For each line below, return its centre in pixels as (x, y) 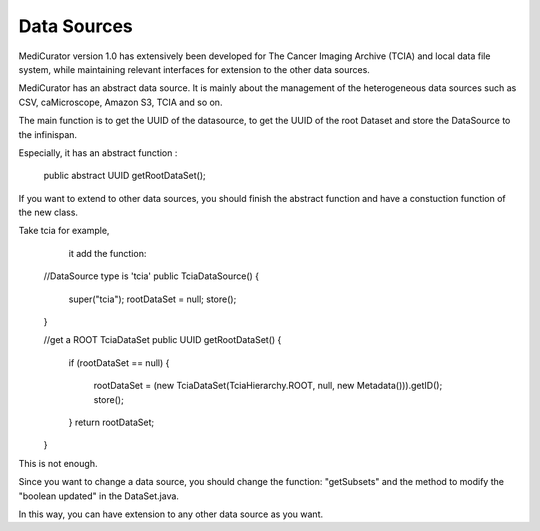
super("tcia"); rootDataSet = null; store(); (152, 299)
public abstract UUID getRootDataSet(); (124, 176)
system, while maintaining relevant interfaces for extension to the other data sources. (194, 69)
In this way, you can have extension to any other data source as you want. (171, 514)
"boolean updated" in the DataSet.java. (99, 496)
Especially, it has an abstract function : (98, 152)
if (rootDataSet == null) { (119, 362)
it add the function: (107, 253)
